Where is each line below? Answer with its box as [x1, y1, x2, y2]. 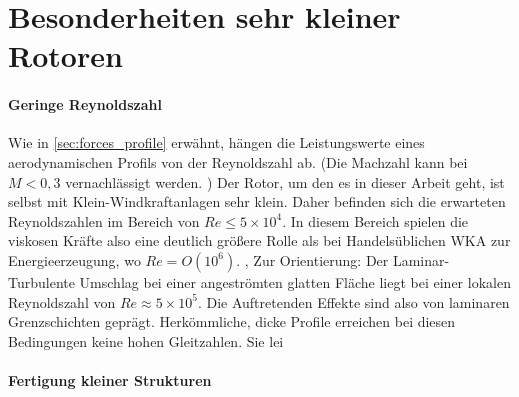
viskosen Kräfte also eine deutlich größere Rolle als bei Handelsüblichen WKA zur [8, 230, 511, 251]
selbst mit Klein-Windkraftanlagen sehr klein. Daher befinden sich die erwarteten [8, 191, 506, 212]
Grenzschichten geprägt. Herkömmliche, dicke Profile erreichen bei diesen [8, 311, 456, 332]
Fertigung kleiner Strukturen [8, 369, 212, 390]
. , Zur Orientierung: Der [236, 249, 389, 270]
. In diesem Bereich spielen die [282, 210, 469, 231]
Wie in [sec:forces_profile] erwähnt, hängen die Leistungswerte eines [8, 132, 425, 153]
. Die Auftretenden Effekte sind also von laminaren [197, 291, 510, 312]
